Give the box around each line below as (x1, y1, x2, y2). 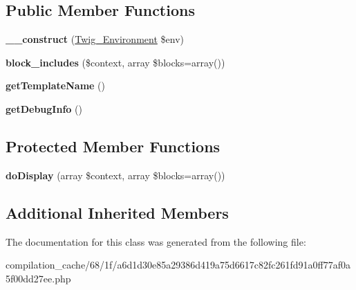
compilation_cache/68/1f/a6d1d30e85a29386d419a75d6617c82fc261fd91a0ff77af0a (6, 257, 350, 272)
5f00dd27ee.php (6, 271, 71, 285)
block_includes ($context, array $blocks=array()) (6, 55, 225, 69)
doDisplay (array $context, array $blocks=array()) (6, 167, 225, 182)
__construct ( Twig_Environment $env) (6, 32, 184, 46)
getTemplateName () (6, 78, 105, 93)
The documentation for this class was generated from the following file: (6, 234, 306, 248)
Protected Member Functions (6, 135, 221, 156)
